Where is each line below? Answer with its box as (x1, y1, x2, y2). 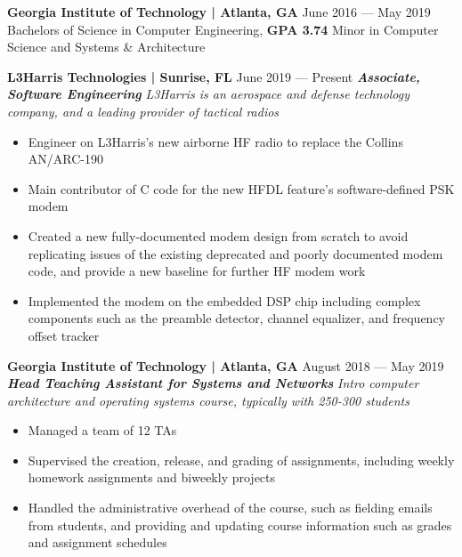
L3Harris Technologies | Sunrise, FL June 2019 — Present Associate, (7, 67, 420, 85)
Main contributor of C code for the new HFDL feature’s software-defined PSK (28, 179, 455, 198)
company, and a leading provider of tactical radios (7, 101, 280, 120)
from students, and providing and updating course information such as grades (28, 515, 452, 534)
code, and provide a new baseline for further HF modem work (28, 262, 366, 280)
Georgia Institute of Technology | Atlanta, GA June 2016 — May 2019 (7, 3, 431, 20)
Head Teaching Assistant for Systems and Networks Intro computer (7, 374, 419, 392)
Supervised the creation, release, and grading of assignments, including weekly (28, 450, 455, 469)
